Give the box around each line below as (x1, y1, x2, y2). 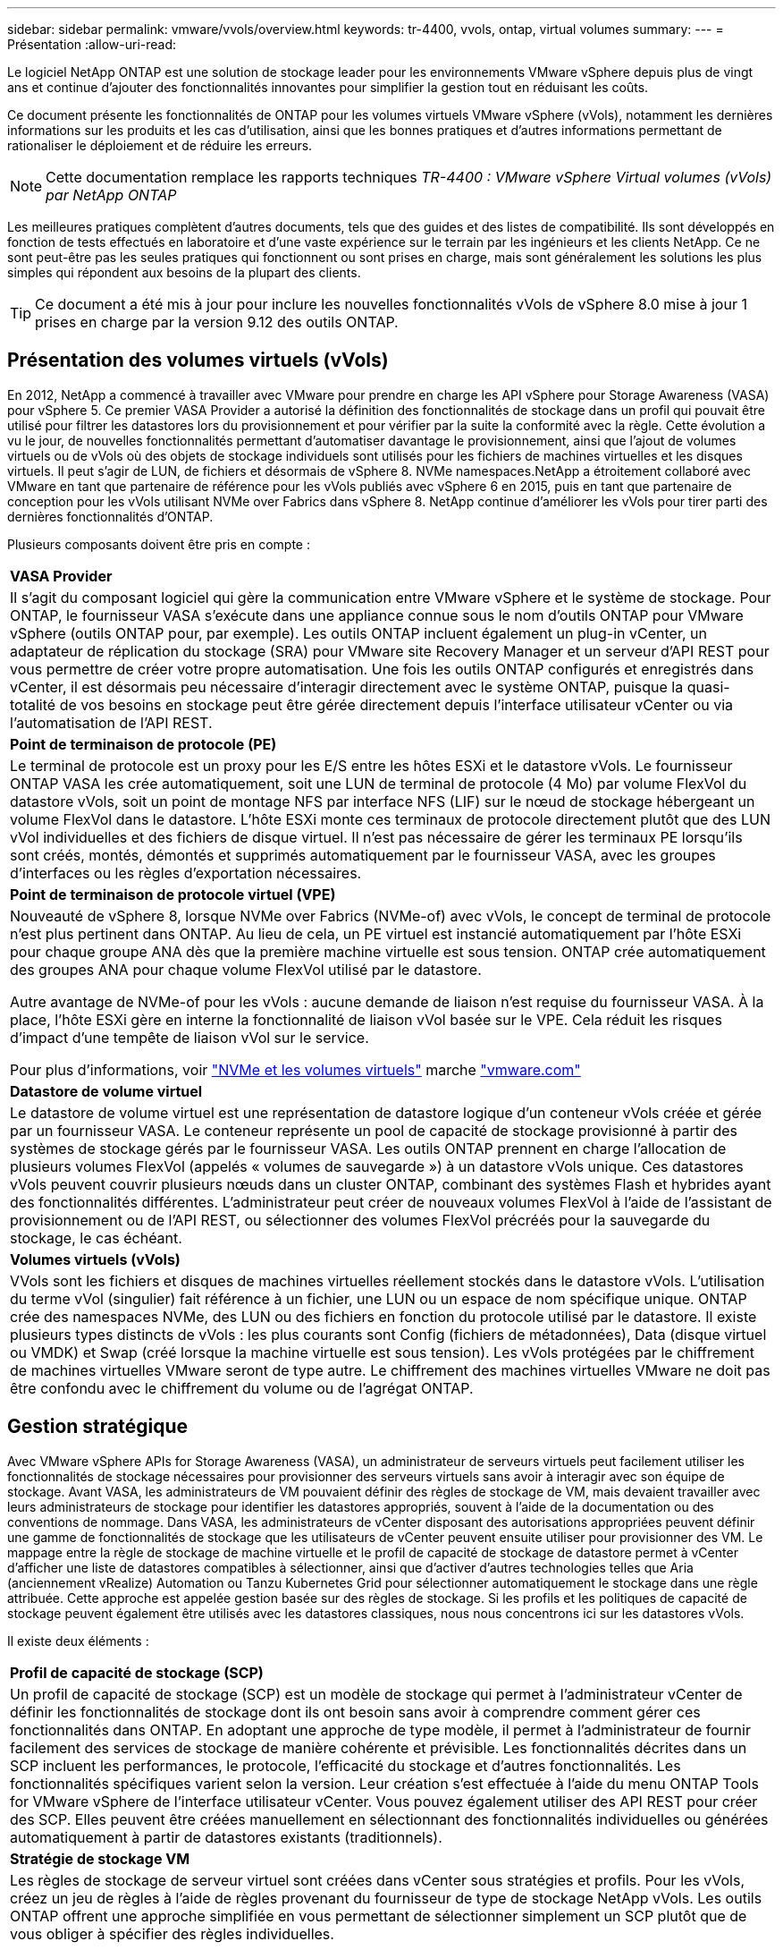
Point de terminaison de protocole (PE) (10, 734, 277, 753)
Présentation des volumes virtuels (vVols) (7, 349, 389, 372)
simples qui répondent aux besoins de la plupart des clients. (7, 265, 361, 280)
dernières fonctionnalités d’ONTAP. (7, 508, 214, 524)
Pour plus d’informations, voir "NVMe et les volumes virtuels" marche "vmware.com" (10, 1060, 581, 1079)
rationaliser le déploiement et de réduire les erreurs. (7, 138, 313, 153)
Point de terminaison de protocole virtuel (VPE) (10, 885, 336, 903)
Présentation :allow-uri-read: (7, 37, 177, 52)
